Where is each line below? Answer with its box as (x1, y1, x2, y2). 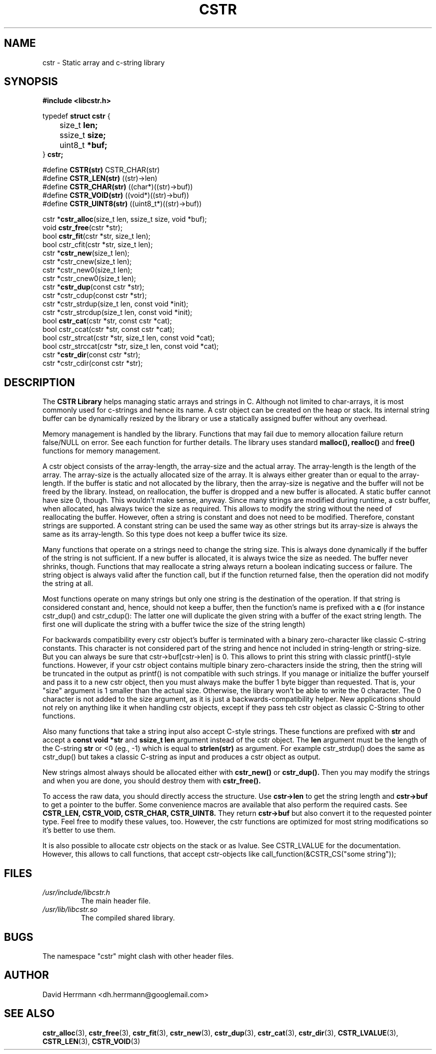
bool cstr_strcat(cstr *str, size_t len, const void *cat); (42, 333, 215, 342)
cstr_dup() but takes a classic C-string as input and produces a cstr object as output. (42, 753, 321, 761)
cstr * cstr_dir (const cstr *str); (42, 350, 140, 359)
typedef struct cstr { (42, 112, 110, 121)
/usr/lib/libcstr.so (42, 905, 98, 914)
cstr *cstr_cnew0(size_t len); (42, 274, 136, 283)
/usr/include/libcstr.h (42, 888, 110, 897)
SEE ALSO (4, 1007, 55, 1020)
